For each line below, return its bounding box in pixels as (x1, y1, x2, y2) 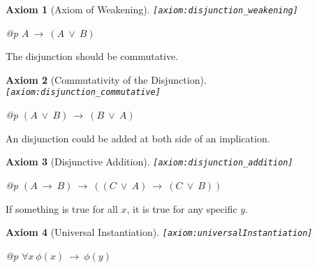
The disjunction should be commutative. (6, 49, 179, 64)
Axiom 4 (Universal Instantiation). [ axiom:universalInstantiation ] (6, 225, 313, 239)
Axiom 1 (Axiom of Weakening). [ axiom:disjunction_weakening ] (6, 2, 298, 16)
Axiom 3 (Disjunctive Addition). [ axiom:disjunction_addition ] (6, 154, 293, 169)
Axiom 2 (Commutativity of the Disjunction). (6, 72, 207, 87)
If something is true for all (6, 201, 118, 216)
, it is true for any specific (126, 201, 237, 216)
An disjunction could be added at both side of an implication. (6, 131, 270, 145)
